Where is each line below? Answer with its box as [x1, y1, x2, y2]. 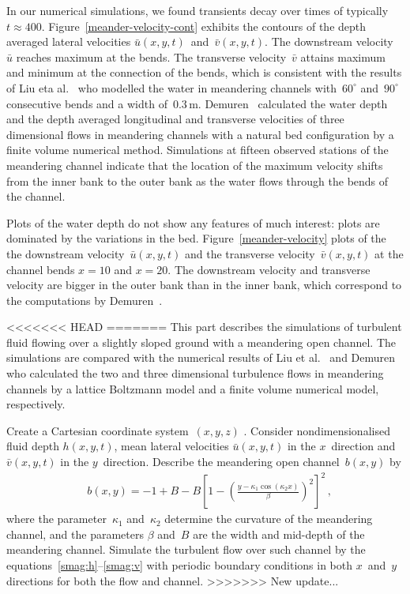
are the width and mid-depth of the [193, 525, 365, 542]
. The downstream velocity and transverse [167, 261, 371, 277]
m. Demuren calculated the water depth [189, 95, 388, 111]
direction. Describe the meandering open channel [103, 453, 340, 470]
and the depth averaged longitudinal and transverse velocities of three [6, 111, 344, 127]
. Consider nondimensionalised [243, 422, 390, 438]
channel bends [6, 261, 75, 277]
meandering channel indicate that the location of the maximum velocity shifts [6, 156, 383, 173]
